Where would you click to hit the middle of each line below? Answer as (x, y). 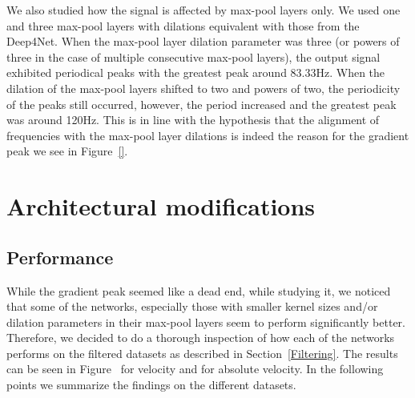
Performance (60, 257)
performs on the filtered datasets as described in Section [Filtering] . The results (202, 353)
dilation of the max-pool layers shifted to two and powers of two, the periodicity (203, 88)
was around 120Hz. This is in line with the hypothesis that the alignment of (193, 120)
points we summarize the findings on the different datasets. (151, 385)
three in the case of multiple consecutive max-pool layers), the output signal (193, 56)
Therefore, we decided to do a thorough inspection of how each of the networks (201, 338)
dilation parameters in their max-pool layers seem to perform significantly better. (206, 322)
